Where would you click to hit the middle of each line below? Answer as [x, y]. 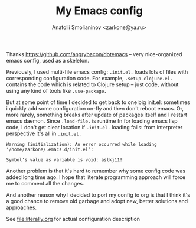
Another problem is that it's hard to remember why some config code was [96, 171]
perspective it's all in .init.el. [44, 133]
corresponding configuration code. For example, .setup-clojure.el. [89, 78]
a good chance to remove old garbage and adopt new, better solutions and [97, 201]
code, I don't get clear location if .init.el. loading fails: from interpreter [94, 127]
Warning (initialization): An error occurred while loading [82, 144]
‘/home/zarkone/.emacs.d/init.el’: [50, 149]
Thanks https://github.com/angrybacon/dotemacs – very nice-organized [94, 54]
